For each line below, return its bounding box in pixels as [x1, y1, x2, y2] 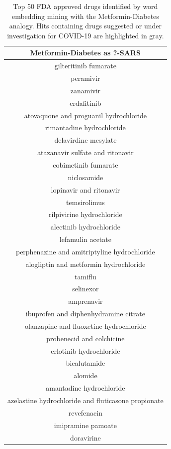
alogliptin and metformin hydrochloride [25, 258, 146, 269]
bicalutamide [66, 358, 105, 368]
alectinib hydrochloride [50, 222, 120, 232]
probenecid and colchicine [46, 333, 125, 343]
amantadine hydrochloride [46, 383, 125, 393]
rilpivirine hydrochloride [49, 209, 122, 220]
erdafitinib [70, 97, 101, 108]
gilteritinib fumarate [54, 60, 116, 71]
